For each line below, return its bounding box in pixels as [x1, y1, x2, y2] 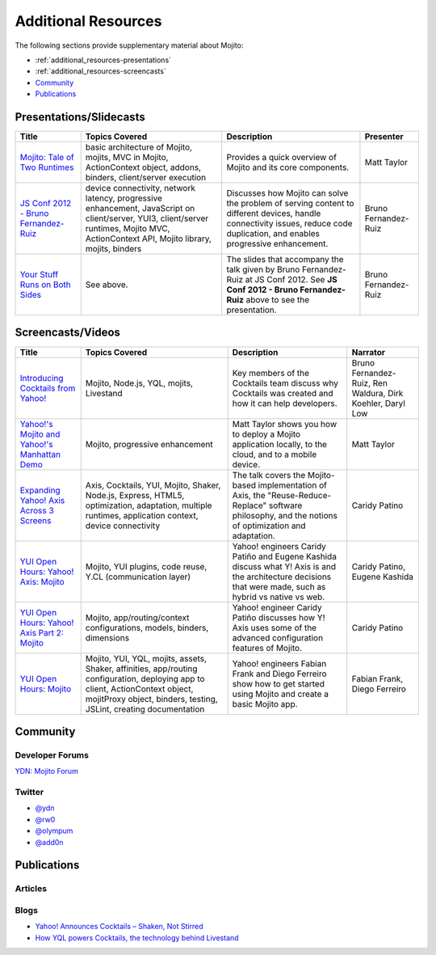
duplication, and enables [226, 228, 321, 239]
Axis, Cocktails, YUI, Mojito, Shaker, [85, 480, 221, 491]
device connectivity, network [85, 183, 195, 194]
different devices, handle [226, 208, 321, 219]
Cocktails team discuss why [232, 377, 339, 388]
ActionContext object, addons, [85, 162, 202, 173]
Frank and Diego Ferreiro [232, 668, 327, 679]
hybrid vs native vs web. [232, 591, 325, 602]
